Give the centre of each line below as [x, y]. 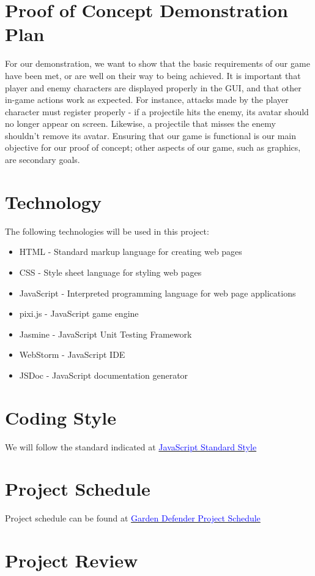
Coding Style [61, 417]
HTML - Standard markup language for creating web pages [131, 252]
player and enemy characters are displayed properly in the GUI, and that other [153, 87]
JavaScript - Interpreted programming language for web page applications [157, 293]
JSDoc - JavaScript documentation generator [104, 375]
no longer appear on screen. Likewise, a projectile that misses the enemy [140, 123]
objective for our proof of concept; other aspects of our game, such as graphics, [153, 147]
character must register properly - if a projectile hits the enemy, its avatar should [157, 111]
